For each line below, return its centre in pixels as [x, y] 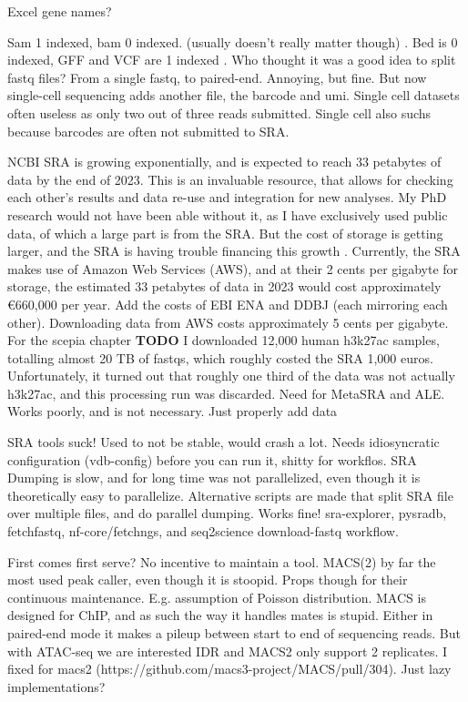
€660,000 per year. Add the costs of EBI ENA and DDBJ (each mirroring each [228, 304]
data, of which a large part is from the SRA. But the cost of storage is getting [225, 233]
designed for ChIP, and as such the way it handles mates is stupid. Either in [220, 615]
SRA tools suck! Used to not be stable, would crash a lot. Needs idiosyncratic [224, 442]
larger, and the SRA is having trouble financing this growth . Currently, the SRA [234, 251]
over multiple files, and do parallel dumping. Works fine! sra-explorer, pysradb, [227, 513]
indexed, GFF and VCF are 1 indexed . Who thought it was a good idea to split [232, 60]
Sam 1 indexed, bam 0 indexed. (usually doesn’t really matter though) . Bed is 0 [233, 41]
